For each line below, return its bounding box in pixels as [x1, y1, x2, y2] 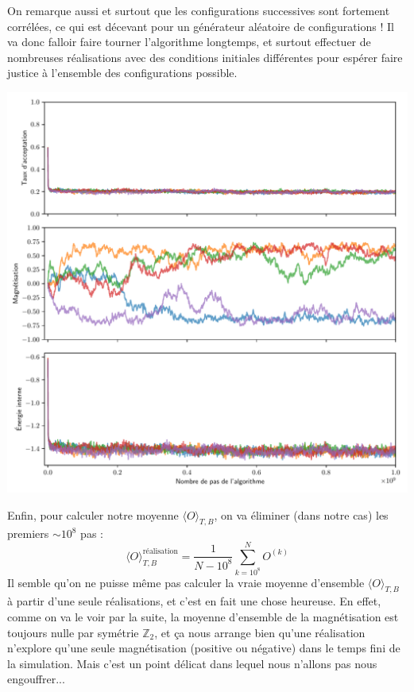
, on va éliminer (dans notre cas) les [214, 506, 389, 523]
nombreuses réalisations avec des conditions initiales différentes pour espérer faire [7, 48, 403, 65]
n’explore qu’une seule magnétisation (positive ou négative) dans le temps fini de [7, 640, 400, 656]
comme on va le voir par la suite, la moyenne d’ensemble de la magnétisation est [7, 609, 399, 625]
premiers [7, 525, 49, 542]
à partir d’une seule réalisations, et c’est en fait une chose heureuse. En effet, [7, 593, 381, 609]
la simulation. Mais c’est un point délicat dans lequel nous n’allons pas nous [7, 655, 377, 671]
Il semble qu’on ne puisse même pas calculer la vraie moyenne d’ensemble [7, 574, 365, 590]
